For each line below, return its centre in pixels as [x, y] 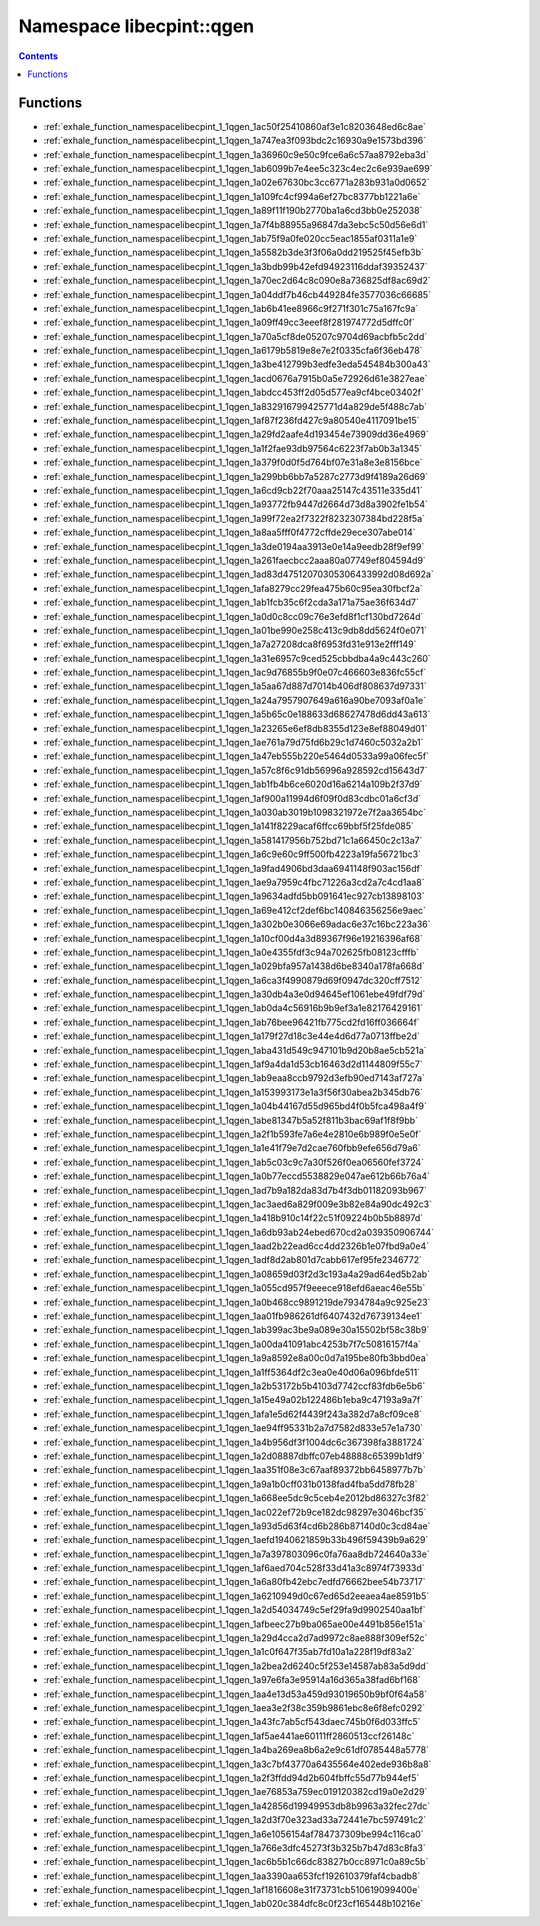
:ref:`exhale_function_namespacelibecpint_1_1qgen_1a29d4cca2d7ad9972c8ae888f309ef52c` [235, 1638]
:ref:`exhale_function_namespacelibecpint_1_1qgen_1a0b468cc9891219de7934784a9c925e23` [237, 1302]
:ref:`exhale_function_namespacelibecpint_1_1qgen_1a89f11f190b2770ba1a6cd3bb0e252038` [233, 211]
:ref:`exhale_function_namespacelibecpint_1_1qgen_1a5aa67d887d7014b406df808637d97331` [235, 686]
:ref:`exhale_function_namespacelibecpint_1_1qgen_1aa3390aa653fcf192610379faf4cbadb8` [232, 1876]
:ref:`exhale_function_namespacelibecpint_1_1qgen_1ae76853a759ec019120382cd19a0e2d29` [235, 1792]
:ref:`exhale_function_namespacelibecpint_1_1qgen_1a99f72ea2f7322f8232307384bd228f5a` [234, 518]
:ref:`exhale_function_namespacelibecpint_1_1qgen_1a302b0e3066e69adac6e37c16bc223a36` [237, 924]
